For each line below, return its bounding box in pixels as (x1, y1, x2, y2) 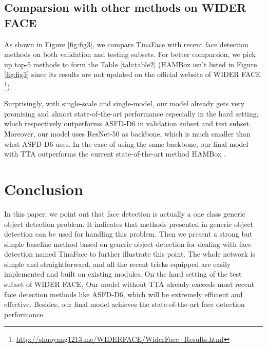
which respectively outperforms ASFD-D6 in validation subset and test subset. (4, 118, 252, 129)
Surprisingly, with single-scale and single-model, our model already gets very (4, 98, 245, 109)
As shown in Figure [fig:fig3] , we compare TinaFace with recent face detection (4, 38, 249, 49)
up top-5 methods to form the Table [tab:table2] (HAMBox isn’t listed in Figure (4, 59, 257, 69)
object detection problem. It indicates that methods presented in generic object (4, 218, 254, 229)
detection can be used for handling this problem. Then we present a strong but (4, 228, 253, 239)
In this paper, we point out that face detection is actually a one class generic (4, 208, 245, 219)
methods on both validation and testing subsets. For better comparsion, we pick (4, 49, 256, 60)
